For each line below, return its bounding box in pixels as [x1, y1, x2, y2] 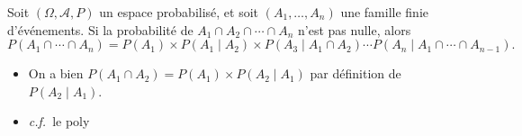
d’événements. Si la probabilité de [7, 20, 193, 39]
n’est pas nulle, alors [298, 20, 411, 39]
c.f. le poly [28, 112, 90, 131]
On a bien [28, 64, 84, 83]
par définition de [310, 64, 401, 83]
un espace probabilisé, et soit [99, 3, 259, 21]
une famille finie [340, 3, 429, 21]
